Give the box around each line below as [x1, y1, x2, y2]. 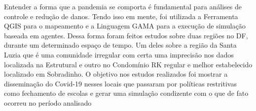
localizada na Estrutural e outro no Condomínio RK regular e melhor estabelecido [4, 59, 253, 69]
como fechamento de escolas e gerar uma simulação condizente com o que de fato [4, 88, 249, 98]
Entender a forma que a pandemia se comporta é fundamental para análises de [4, 1, 242, 11]
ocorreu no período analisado [4, 97, 92, 108]
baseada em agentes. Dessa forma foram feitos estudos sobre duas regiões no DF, [4, 30, 248, 40]
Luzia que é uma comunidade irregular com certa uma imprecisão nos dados [4, 49, 234, 59]
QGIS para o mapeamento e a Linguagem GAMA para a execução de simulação [4, 21, 246, 31]
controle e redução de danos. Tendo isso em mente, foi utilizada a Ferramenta [4, 11, 238, 21]
